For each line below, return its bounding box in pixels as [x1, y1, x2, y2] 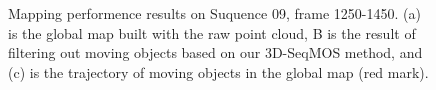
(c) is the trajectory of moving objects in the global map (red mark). [8, 61, 429, 82]
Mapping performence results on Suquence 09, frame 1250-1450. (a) [8, 3, 421, 23]
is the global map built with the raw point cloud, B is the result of [8, 22, 416, 43]
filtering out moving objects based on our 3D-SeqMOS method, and [8, 42, 423, 63]
